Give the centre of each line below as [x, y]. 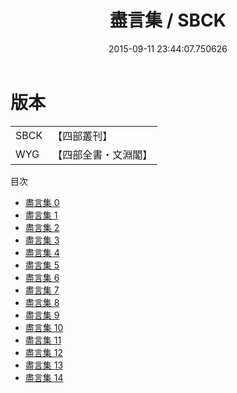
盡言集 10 [44, 327]
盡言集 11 [43, 340]
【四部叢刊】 [82, 136]
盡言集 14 [44, 377]
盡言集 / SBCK [168, 20]
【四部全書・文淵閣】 [102, 154]
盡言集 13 [44, 365]
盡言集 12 [43, 352]
